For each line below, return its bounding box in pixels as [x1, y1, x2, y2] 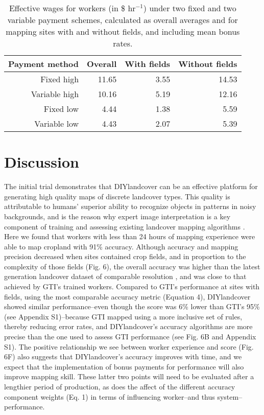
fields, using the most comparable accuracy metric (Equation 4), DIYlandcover [4, 291, 251, 302]
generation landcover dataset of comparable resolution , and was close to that [4, 271, 247, 282]
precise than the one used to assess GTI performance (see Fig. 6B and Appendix [4, 331, 256, 342]
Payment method [8, 58, 79, 70]
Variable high [31, 88, 79, 100]
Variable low [34, 118, 79, 129]
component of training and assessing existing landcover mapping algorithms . [4, 221, 245, 232]
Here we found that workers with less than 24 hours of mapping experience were [4, 231, 255, 242]
